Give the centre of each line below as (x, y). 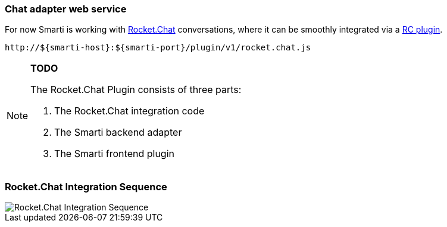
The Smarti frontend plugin (114, 154)
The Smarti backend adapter (118, 132)
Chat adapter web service (66, 9)
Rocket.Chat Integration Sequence (86, 186)
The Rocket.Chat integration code (129, 111)
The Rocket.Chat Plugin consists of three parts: (136, 90)
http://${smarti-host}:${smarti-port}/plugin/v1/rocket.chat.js (158, 48)
